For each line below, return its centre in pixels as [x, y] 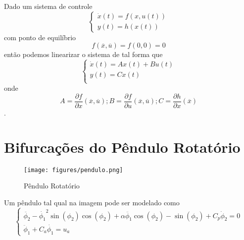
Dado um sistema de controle [48, 6]
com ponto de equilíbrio [40, 37]
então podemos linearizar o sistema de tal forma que [83, 54]
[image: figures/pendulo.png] [73, 170]
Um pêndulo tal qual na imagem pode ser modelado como [92, 202]
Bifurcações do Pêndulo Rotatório [122, 147]
